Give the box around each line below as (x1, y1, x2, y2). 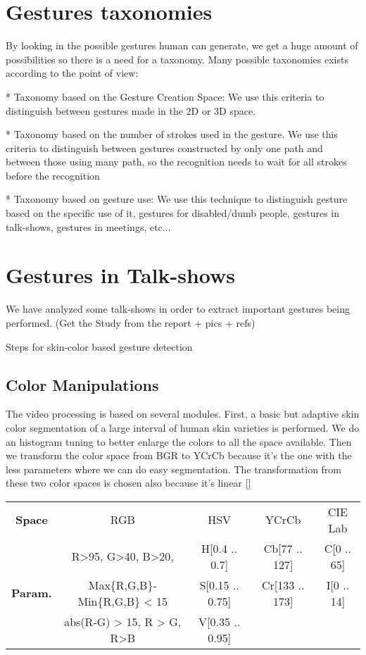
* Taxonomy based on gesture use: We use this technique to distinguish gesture (6, 192, 348, 206)
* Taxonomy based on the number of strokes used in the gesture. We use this (6, 127, 338, 142)
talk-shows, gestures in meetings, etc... (6, 219, 171, 234)
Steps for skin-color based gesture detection (6, 339, 193, 354)
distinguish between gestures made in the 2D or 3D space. (6, 103, 256, 118)
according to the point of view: (6, 65, 139, 80)
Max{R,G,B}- (88, 576, 157, 593)
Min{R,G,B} (77, 592, 140, 609)
